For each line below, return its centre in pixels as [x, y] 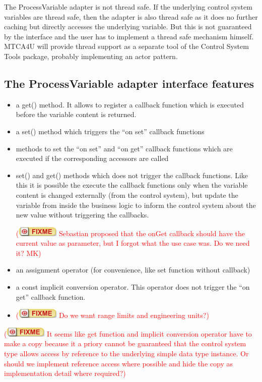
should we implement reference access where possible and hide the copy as [118, 363]
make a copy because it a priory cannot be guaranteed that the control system [125, 343]
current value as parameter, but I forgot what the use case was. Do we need [133, 243]
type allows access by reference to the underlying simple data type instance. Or [126, 353]
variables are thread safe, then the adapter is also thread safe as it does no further [131, 16]
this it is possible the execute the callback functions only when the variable [132, 185]
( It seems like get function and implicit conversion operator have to [128, 333]
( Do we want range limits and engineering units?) [112, 315]
